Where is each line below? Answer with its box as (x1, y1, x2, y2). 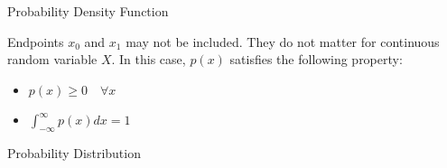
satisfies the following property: (229, 50, 403, 69)
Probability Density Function (7, 2, 169, 20)
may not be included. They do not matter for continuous (126, 32, 440, 51)
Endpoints (7, 32, 64, 51)
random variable (7, 50, 98, 69)
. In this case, (111, 50, 186, 69)
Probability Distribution (7, 144, 141, 163)
